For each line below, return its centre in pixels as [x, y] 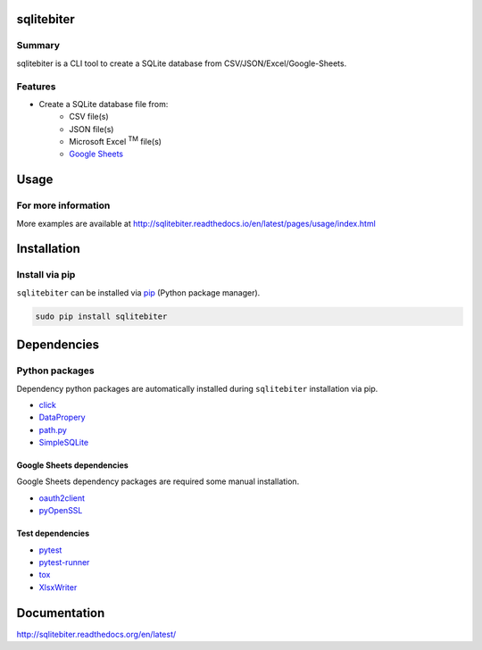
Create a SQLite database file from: [104, 104]
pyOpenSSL [61, 511]
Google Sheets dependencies [72, 465]
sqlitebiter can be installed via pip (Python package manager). [138, 292]
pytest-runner [64, 562]
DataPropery [62, 417]
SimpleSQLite [64, 443]
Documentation [61, 613]
